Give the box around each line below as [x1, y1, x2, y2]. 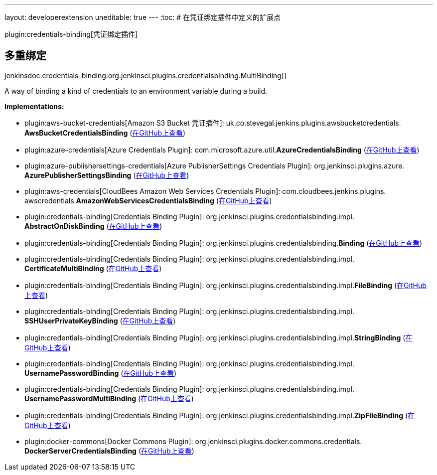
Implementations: [4, 102, 64, 111]
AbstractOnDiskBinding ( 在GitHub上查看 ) [24, 221, 162, 230]
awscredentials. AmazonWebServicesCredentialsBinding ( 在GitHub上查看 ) [24, 196, 272, 205]
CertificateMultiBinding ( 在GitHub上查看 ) [24, 264, 162, 273]
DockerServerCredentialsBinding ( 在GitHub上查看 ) [24, 446, 194, 455]
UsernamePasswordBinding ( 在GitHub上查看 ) [24, 368, 177, 377]
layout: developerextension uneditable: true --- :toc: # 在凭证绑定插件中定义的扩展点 [4, 13, 281, 21]
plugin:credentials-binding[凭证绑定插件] [4, 30, 138, 38]
